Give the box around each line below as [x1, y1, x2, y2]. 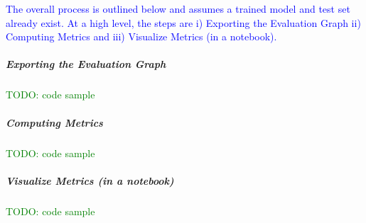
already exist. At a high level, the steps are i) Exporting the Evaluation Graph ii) [6, 15, 361, 30]
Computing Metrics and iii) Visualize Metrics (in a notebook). [6, 29, 277, 44]
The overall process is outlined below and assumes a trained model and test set [6, 1, 350, 16]
